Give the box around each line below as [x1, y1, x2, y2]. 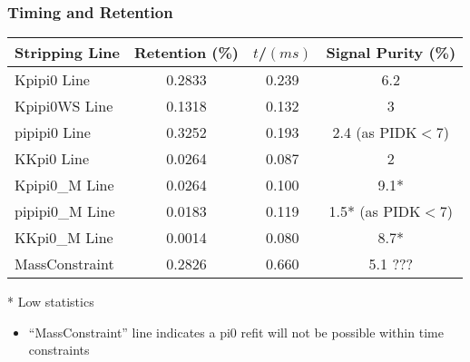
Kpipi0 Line [15, 69, 90, 91]
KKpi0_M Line [15, 227, 113, 249]
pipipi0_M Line [15, 201, 115, 222]
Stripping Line [15, 42, 121, 64]
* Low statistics [7, 292, 94, 311]
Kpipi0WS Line [15, 95, 113, 117]
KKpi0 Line [15, 148, 90, 170]
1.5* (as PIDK [328, 201, 421, 222]
